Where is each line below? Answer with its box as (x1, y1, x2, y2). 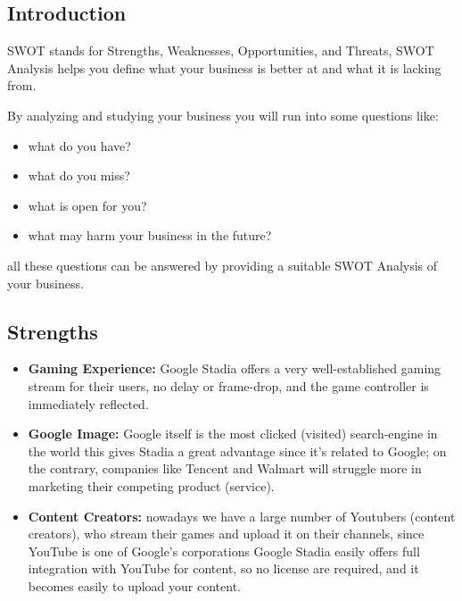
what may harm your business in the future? (28, 226, 272, 245)
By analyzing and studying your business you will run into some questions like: (7, 105, 439, 124)
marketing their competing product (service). (28, 476, 275, 495)
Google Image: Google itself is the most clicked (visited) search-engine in (28, 424, 438, 443)
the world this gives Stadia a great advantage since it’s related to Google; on (28, 441, 447, 460)
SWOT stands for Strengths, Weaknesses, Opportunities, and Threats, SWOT (7, 41, 434, 60)
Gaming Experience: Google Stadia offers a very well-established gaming (28, 359, 441, 378)
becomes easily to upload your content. (28, 576, 241, 595)
